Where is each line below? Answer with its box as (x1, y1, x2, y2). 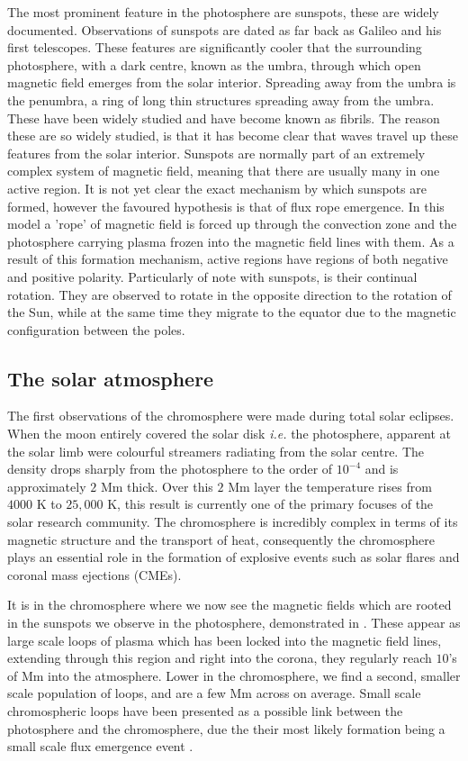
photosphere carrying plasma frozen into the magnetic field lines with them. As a (7, 231, 454, 250)
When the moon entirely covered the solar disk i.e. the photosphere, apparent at (7, 424, 452, 443)
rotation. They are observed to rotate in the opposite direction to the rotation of (7, 285, 452, 303)
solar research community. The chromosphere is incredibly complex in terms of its (7, 512, 458, 531)
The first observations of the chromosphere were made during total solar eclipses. (7, 406, 454, 425)
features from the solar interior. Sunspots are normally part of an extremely (7, 143, 426, 162)
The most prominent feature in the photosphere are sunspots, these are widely (7, 3, 439, 21)
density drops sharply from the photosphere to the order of (7, 459, 333, 478)
